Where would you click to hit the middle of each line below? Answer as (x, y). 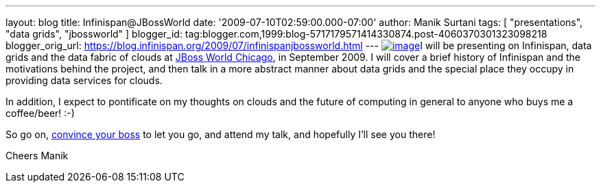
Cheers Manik (37, 156)
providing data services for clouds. (84, 80)
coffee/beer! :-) (40, 113)
